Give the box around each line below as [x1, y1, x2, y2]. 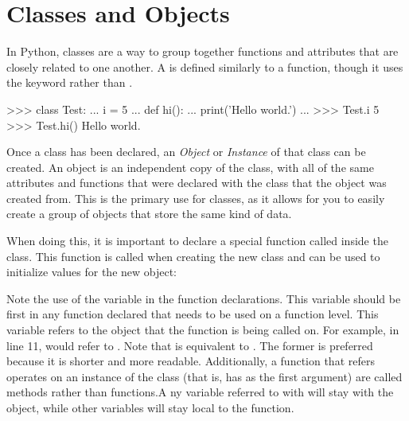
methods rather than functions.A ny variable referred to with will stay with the [6, 384, 394, 400]
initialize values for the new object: [6, 263, 177, 280]
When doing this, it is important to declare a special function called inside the [6, 232, 388, 249]
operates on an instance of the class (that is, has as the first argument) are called [6, 368, 403, 384]
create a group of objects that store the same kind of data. [6, 205, 292, 222]
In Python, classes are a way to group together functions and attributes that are [6, 43, 399, 60]
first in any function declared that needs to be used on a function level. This [6, 306, 379, 322]
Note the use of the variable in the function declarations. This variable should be [6, 290, 401, 306]
